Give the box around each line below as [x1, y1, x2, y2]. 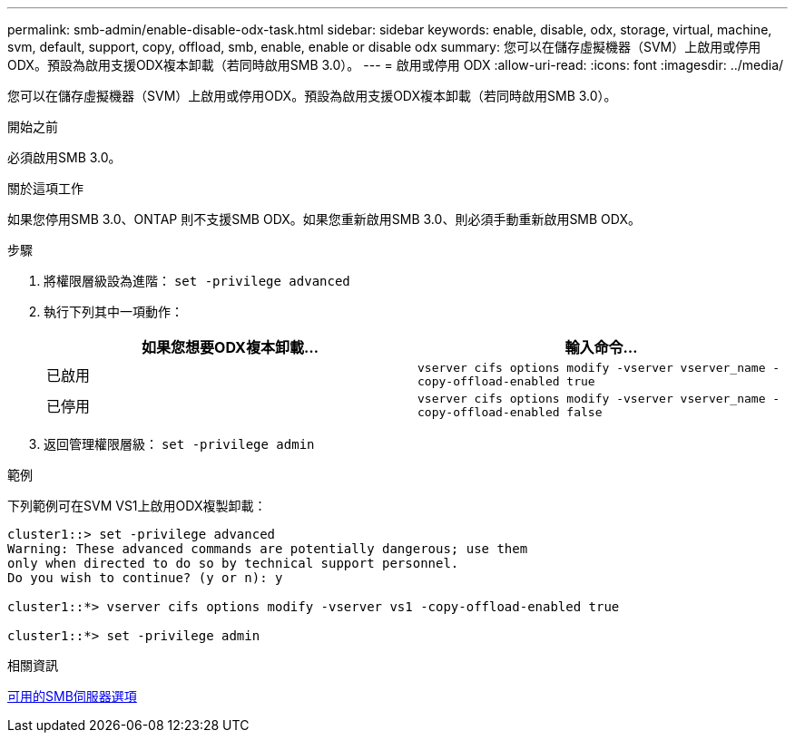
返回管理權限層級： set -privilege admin [44, 436, 315, 452]
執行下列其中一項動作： [44, 304, 183, 319]
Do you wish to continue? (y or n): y [7, 570, 283, 585]
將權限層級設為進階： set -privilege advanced [44, 273, 350, 288]
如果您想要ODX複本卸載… [142, 338, 319, 356]
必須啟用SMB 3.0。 [7, 150, 122, 165]
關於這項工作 [7, 180, 83, 196]
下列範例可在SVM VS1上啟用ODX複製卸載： [7, 498, 267, 513]
